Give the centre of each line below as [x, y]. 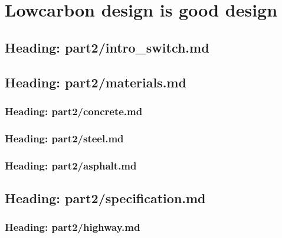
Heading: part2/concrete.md [74, 111]
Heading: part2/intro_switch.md [107, 47]
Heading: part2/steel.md [64, 138]
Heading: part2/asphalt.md [71, 165]
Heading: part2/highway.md [73, 227]
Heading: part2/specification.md [105, 198]
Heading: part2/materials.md [96, 82]
